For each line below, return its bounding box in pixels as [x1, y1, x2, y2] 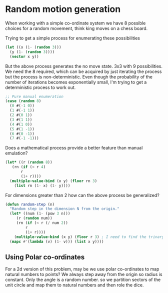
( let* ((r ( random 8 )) [5, 160, 52, 165]
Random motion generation [5, 3, 121, 15]
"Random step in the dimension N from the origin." [9, 206, 120, 211]
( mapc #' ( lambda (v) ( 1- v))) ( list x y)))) [9, 239, 104, 244]
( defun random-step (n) [5, 201, 55, 207]
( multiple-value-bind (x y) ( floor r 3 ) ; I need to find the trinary [14, 234, 164, 239]
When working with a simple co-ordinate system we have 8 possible [5, 20, 146, 26]
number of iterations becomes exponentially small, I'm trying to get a [5, 79, 147, 85]
